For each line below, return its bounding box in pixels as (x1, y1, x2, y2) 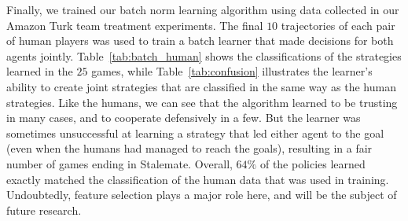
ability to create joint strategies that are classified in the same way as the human (6, 78, 396, 94)
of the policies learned (259, 155, 366, 171)
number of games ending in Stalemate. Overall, (6, 155, 233, 171)
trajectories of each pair (281, 17, 395, 33)
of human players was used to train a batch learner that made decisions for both (6, 32, 394, 49)
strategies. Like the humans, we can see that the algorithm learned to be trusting (6, 94, 398, 110)
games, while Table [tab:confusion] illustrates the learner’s (91, 63, 373, 79)
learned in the (6, 63, 73, 79)
